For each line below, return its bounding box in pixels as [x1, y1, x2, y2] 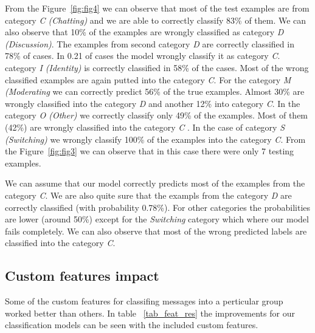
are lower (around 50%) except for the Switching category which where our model [5, 213, 309, 225]
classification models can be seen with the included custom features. [5, 318, 258, 331]
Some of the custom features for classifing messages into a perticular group [5, 295, 283, 307]
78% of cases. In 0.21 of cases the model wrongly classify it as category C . [5, 49, 280, 62]
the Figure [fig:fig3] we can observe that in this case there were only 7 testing [5, 145, 294, 157]
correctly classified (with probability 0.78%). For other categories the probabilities [5, 201, 311, 213]
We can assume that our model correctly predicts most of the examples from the [5, 177, 305, 190]
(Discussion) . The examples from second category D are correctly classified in [5, 37, 294, 50]
